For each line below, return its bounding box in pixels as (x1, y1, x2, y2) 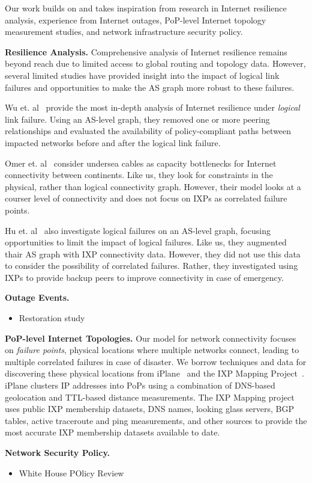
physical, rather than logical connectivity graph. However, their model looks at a (5, 180, 301, 192)
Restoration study (19, 312, 85, 324)
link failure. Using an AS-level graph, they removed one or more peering (5, 112, 270, 125)
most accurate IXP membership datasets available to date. (5, 426, 220, 438)
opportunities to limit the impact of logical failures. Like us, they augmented (5, 236, 287, 248)
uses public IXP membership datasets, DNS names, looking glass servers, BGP (5, 402, 295, 415)
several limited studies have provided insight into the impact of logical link (5, 69, 280, 81)
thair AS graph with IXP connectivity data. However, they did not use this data (5, 247, 301, 260)
